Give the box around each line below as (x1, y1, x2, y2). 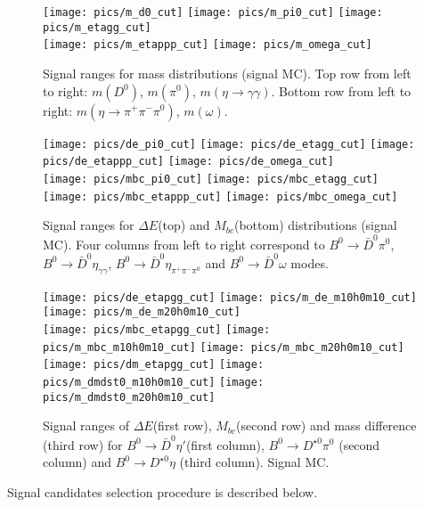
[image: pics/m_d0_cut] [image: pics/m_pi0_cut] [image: (43, 6, 383, 19)
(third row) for (43, 435, 123, 454)
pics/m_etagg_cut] (43, 20, 151, 34)
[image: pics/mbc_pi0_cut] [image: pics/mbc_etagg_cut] (43, 172, 379, 185)
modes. (290, 253, 329, 272)
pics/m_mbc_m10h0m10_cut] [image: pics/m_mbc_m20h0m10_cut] (43, 340, 404, 354)
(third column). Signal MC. (179, 453, 330, 471)
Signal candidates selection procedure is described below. (7, 482, 318, 501)
